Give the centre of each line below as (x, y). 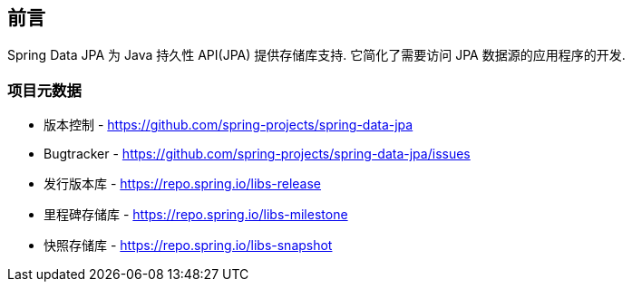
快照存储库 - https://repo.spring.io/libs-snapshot (188, 246)
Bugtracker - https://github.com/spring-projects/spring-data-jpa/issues (257, 154)
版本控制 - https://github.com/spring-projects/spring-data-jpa (228, 125)
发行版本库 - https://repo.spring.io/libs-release (183, 184)
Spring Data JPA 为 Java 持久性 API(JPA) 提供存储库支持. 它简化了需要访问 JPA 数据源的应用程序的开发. (316, 55)
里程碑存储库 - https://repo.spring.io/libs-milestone (196, 215)
